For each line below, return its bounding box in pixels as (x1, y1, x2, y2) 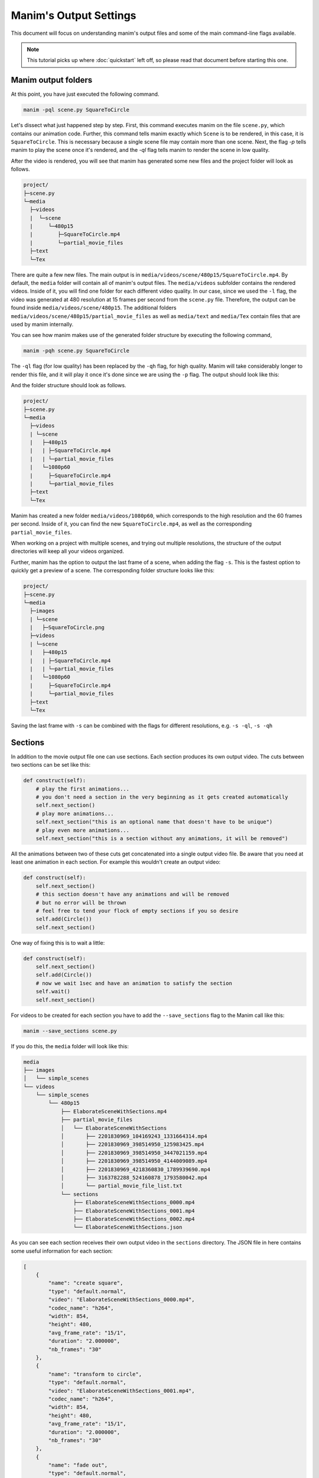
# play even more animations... (35, 826, 130, 834)
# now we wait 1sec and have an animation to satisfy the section (35, 980, 233, 987)
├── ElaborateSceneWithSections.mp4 (60, 1108, 167, 1114)
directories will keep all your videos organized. (11, 547, 124, 555)
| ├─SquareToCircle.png (30, 624, 105, 631)
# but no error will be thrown (35, 899, 126, 906)
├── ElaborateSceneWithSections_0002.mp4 (73, 1216, 195, 1222)
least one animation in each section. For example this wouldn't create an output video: (11, 858, 221, 866)
